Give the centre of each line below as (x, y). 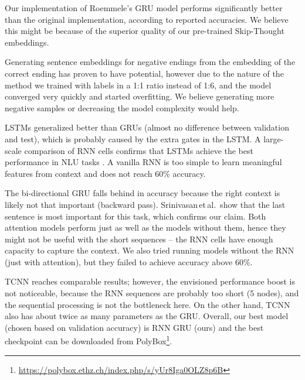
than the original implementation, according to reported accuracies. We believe (147, 19)
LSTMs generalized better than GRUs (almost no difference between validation (147, 127)
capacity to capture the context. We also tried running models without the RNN (150, 250)
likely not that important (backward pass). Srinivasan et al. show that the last (145, 204)
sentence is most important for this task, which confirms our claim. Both (135, 216)
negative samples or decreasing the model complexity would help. (122, 107)
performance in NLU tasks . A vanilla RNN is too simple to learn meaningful (143, 162)
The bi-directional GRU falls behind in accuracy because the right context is (143, 193)
